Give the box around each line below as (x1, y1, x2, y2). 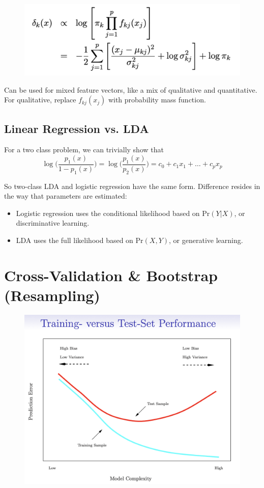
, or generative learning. (169, 234, 243, 245)
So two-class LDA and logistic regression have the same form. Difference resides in (4, 180, 260, 191)
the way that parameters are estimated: (4, 191, 127, 201)
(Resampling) (4, 284, 100, 305)
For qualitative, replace (4, 94, 76, 105)
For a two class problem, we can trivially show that (4, 144, 164, 155)
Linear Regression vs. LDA (4, 120, 149, 136)
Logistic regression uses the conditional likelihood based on (16, 207, 200, 218)
